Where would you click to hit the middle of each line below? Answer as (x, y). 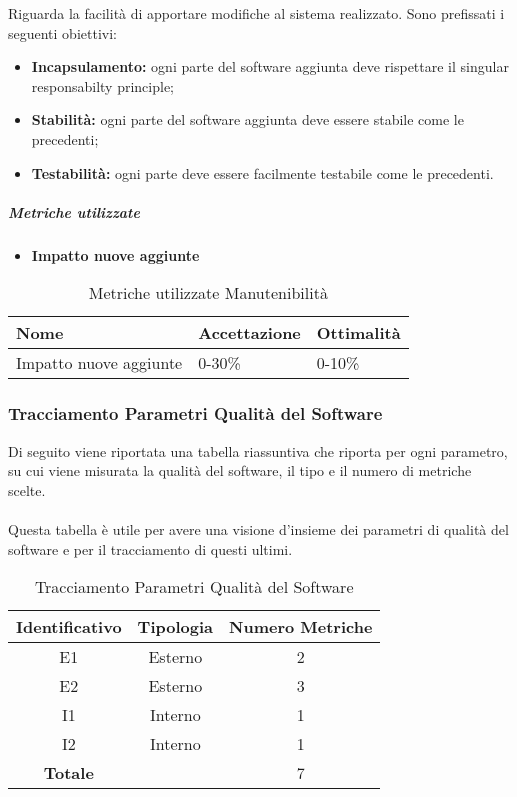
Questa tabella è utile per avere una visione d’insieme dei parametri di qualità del (258, 528)
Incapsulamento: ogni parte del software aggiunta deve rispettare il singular (270, 66)
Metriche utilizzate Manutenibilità (208, 293)
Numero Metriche (301, 627)
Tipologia (175, 627)
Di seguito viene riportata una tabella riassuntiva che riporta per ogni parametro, (258, 450)
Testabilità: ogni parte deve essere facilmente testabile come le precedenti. (262, 172)
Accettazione (249, 333)
